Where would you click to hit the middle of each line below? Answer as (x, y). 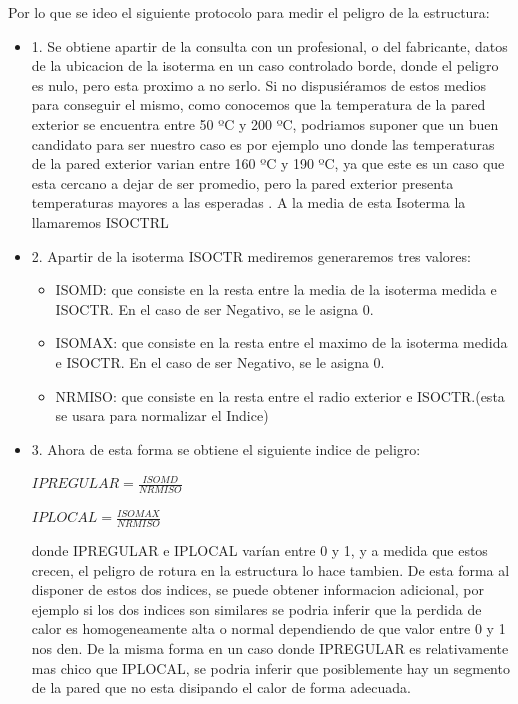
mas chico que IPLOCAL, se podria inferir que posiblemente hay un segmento (270, 667)
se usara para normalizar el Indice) (162, 415)
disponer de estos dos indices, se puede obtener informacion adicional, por (257, 589)
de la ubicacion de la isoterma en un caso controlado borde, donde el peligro (265, 65)
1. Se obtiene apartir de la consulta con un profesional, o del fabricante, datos (269, 45)
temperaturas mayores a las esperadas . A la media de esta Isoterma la (248, 202)
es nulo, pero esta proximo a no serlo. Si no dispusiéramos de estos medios (259, 84)
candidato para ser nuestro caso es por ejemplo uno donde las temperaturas (263, 143)
